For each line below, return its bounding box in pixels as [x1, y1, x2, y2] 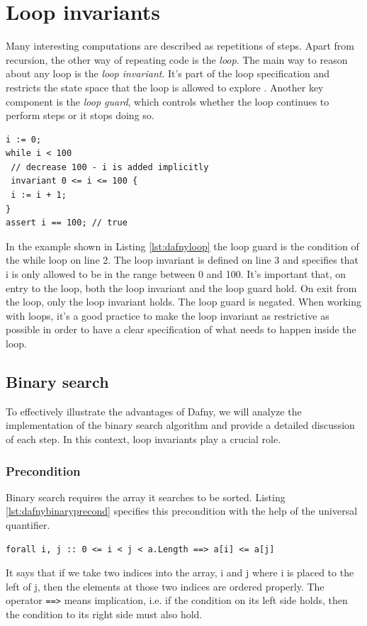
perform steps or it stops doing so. [6, 108, 154, 123]
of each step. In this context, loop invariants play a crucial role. [6, 431, 281, 446]
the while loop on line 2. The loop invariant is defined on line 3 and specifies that [6, 252, 359, 267]
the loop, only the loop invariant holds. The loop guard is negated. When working [6, 294, 361, 309]
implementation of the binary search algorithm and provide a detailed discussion [6, 418, 355, 432]
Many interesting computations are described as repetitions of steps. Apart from [6, 38, 354, 53]
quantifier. [6, 517, 50, 532]
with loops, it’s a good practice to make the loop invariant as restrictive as [6, 308, 329, 323]
